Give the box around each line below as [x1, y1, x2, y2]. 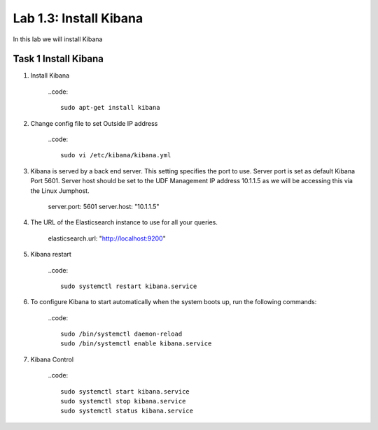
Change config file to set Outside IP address [30, 119, 158, 127]
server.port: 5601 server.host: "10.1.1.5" [48, 202, 160, 210]
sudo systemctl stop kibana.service [60, 397, 186, 406]
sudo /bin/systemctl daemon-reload [60, 330, 183, 338]
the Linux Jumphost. [30, 186, 90, 195]
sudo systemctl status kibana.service [60, 407, 194, 415]
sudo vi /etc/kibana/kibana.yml [60, 151, 171, 159]
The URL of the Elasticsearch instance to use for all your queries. [30, 218, 218, 227]
